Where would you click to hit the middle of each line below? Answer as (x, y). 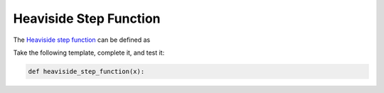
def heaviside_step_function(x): (86, 71)
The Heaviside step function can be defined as (82, 40)
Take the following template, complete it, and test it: (89, 53)
